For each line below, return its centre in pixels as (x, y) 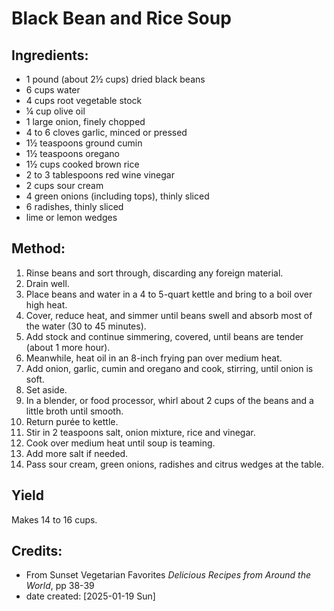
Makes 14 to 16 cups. (54, 519)
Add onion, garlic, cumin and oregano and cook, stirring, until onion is (169, 368)
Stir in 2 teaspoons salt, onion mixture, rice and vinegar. (140, 432)
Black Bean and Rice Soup (121, 18)
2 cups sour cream (64, 185)
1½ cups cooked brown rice (82, 164)
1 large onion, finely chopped (85, 121)
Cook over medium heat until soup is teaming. (120, 443)
